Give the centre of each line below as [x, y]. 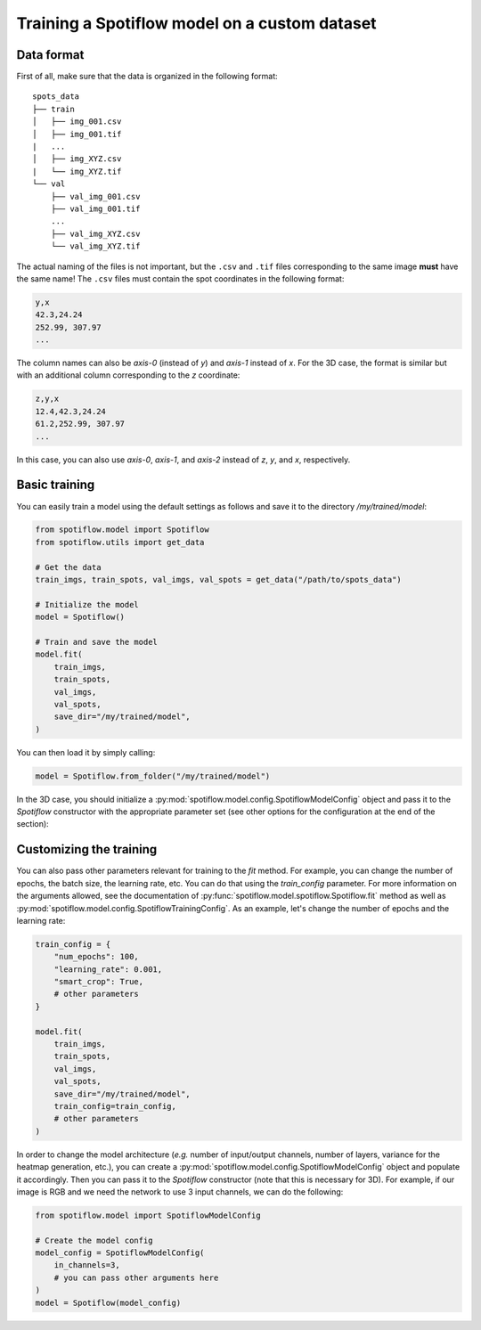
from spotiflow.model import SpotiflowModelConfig [148, 1215]
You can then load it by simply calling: [86, 752]
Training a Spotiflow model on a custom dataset [197, 23]
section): [33, 824]
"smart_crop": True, [99, 982]
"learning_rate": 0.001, [108, 969]
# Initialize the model [87, 604]
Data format [50, 55]
